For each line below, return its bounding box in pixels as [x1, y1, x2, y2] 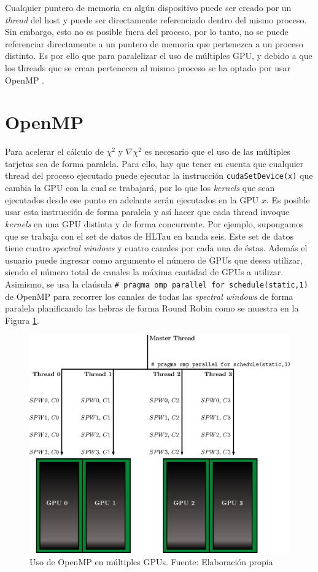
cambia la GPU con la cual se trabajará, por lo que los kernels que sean [5, 181, 275, 194]
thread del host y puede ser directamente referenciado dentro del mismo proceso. [5, 13, 307, 26]
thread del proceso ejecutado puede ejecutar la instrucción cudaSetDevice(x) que [5, 169, 313, 182]
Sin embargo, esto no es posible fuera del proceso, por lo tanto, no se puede [5, 25, 289, 38]
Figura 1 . [5, 313, 39, 326]
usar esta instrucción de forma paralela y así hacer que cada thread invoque [5, 205, 290, 218]
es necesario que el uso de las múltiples [144, 145, 291, 158]
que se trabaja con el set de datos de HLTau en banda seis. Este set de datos [5, 229, 293, 242]
